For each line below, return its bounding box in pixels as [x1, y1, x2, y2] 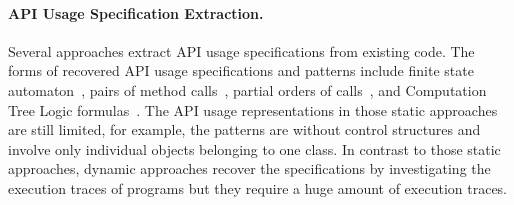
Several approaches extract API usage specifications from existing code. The [8, 40, 475, 61]
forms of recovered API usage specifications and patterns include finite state [8, 60, 474, 81]
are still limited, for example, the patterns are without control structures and [8, 119, 481, 140]
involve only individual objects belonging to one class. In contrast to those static [8, 138, 501, 159]
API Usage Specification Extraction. [8, 2, 264, 23]
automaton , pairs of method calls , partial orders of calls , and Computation [8, 79, 487, 100]
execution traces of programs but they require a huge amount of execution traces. [8, 177, 507, 198]
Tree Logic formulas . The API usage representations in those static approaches [8, 99, 498, 120]
